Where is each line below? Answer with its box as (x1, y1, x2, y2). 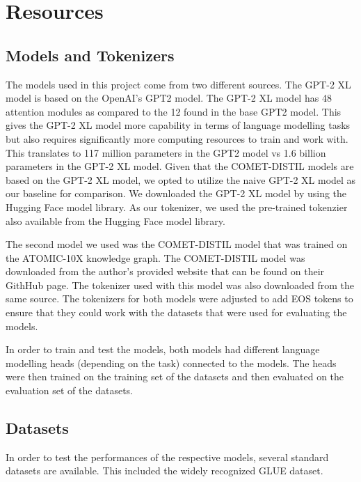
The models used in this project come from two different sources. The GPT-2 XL (6, 77, 351, 91)
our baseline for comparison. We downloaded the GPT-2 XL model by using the (6, 186, 347, 201)
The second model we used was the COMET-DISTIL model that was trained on (6, 237, 348, 251)
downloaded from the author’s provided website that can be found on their (6, 264, 325, 279)
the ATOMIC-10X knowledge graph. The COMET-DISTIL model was (6, 250, 305, 265)
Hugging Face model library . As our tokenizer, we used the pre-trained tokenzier (6, 199, 348, 214)
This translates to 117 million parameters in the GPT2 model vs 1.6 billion (6, 145, 326, 160)
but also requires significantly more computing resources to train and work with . (6, 131, 348, 146)
